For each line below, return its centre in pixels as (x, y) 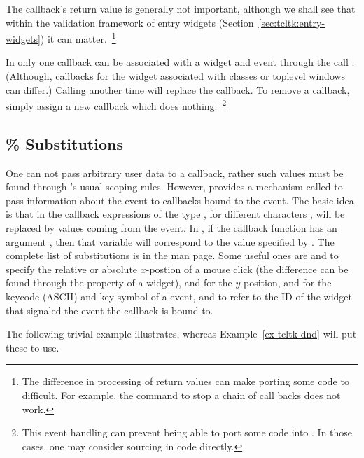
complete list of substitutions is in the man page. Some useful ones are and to (172, 255)
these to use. (33, 347)
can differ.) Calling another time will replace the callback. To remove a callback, (178, 89)
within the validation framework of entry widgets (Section (130, 22)
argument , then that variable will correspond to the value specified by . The (170, 241)
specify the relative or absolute (72, 269)
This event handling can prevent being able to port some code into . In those (187, 432)
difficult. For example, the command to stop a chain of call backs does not (181, 395)
